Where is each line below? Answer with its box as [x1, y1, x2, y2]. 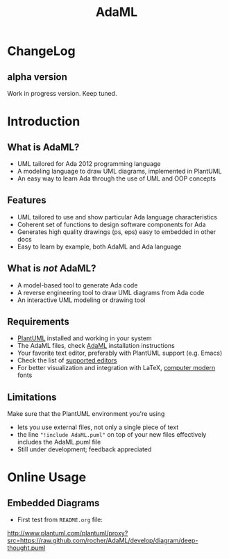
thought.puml [7, 544, 46, 552]
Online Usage [7, 469, 87, 485]
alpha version [7, 71, 68, 83]
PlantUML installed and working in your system [17, 334, 152, 342]
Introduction [7, 114, 80, 129]
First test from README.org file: [17, 515, 103, 524]
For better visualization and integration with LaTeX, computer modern [17, 364, 216, 372]
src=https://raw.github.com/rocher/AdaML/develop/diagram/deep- [7, 536, 198, 545]
